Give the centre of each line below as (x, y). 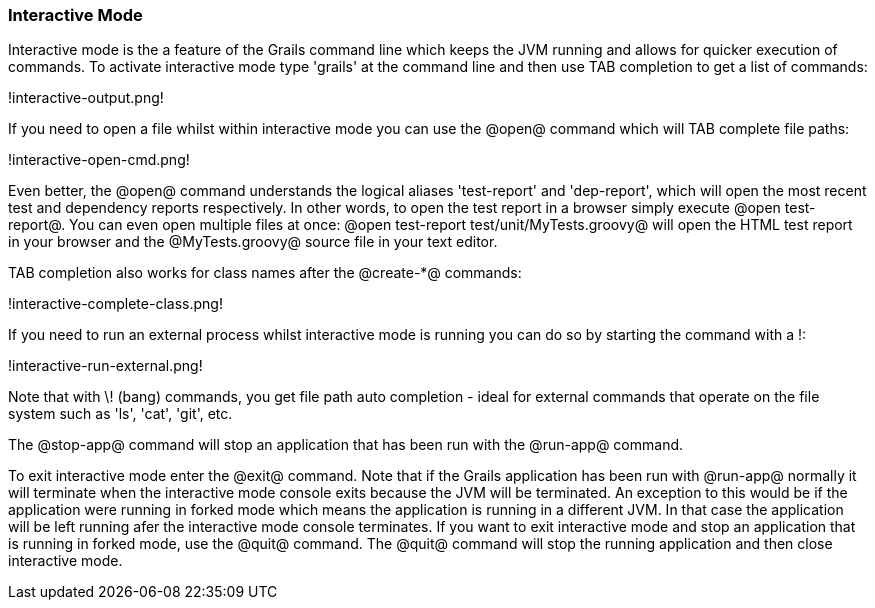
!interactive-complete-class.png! (115, 304)
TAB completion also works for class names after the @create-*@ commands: (265, 273)
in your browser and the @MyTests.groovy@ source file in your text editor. (253, 242)
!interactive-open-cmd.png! (99, 160)
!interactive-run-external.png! (105, 366)
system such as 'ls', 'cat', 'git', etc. (120, 414)
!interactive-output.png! (86, 98)
